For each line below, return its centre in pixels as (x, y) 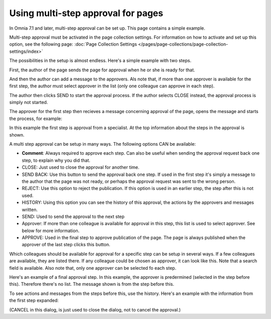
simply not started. (29, 102)
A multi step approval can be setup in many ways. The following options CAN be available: (103, 144)
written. (30, 209)
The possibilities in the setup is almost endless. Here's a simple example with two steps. (100, 61)
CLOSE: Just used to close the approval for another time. (81, 167)
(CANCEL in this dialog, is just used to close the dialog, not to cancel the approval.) (95, 309)
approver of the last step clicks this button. (66, 245)
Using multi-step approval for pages (86, 13)
